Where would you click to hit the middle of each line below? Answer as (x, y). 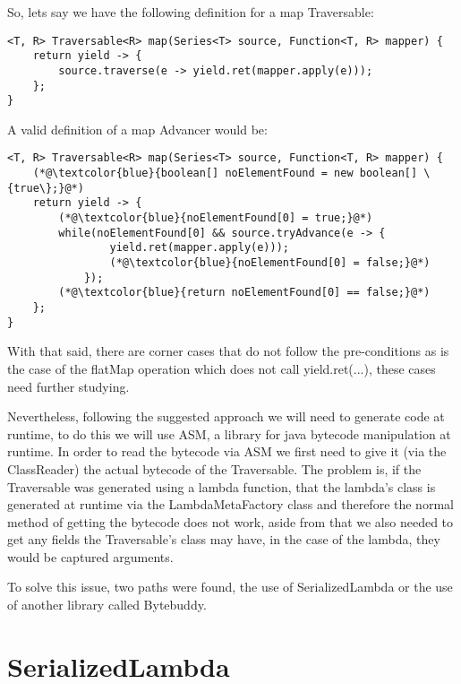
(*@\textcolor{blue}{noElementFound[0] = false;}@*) (270, 263)
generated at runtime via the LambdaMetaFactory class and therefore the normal (230, 504)
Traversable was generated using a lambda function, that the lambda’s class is (222, 486)
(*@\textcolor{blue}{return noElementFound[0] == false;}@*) (244, 293)
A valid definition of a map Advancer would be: (137, 129)
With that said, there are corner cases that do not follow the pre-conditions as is (228, 351)
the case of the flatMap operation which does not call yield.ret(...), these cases (222, 368)
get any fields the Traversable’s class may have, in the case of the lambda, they (224, 539)
